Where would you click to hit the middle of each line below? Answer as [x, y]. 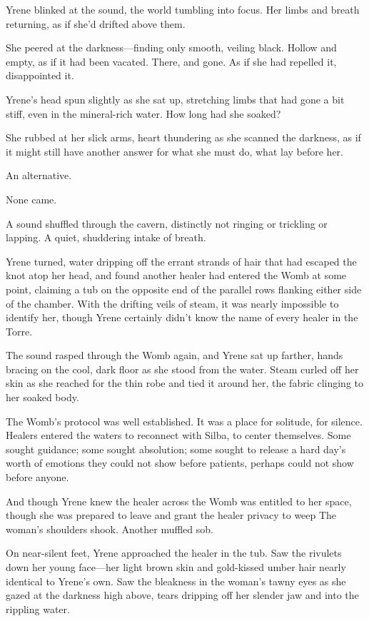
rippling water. [38, 609]
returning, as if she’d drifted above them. [96, 23]
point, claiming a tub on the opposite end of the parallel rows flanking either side [184, 289]
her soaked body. [42, 397]
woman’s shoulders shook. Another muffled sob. [110, 529]
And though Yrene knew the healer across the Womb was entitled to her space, [179, 501]
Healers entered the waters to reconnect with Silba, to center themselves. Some [178, 435]
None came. [31, 199]
